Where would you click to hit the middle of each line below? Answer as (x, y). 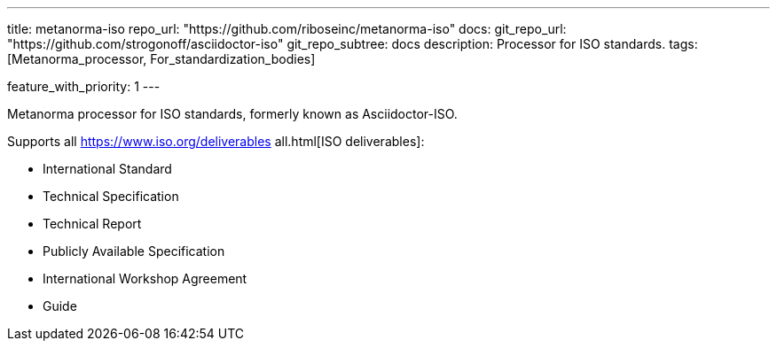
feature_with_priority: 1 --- (84, 86)
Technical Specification (111, 196)
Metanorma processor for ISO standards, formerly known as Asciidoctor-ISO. (232, 114)
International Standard (107, 169)
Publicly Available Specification (134, 251)
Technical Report (92, 224)
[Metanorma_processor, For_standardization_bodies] (161, 59)
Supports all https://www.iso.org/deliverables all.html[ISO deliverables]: (216, 141)
